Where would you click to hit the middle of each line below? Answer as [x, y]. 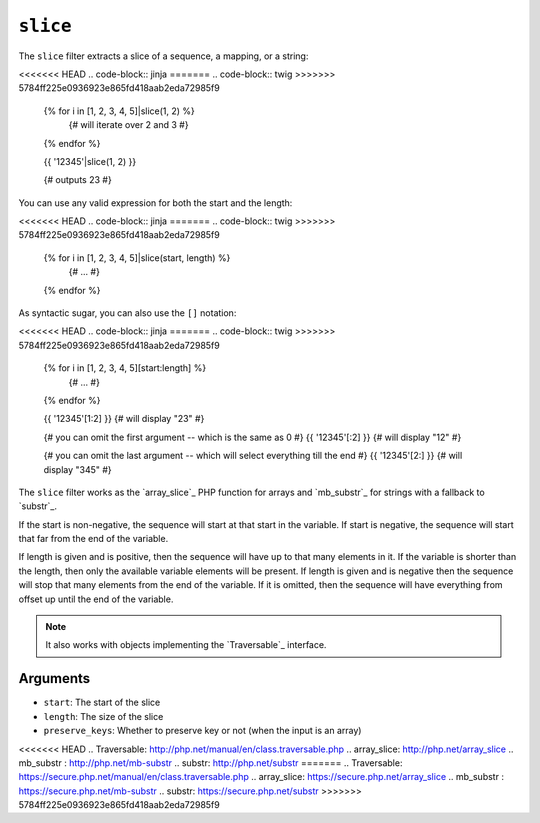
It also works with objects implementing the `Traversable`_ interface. [186, 645]
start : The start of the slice [102, 702]
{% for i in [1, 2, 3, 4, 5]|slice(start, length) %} [137, 257]
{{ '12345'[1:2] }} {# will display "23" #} [124, 419]
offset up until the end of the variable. [96, 599]
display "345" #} [77, 469]
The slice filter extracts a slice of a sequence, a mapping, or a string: [163, 56]
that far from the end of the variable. [93, 539]
